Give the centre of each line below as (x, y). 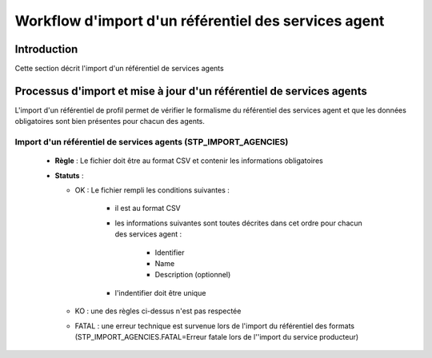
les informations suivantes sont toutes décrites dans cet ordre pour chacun (239, 223)
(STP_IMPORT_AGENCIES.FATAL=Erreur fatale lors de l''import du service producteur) (217, 337)
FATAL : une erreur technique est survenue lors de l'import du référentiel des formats (215, 326)
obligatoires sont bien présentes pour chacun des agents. (110, 121)
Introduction (46, 49)
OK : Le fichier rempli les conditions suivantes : (152, 190)
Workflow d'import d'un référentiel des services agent (200, 21)
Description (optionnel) (193, 275)
